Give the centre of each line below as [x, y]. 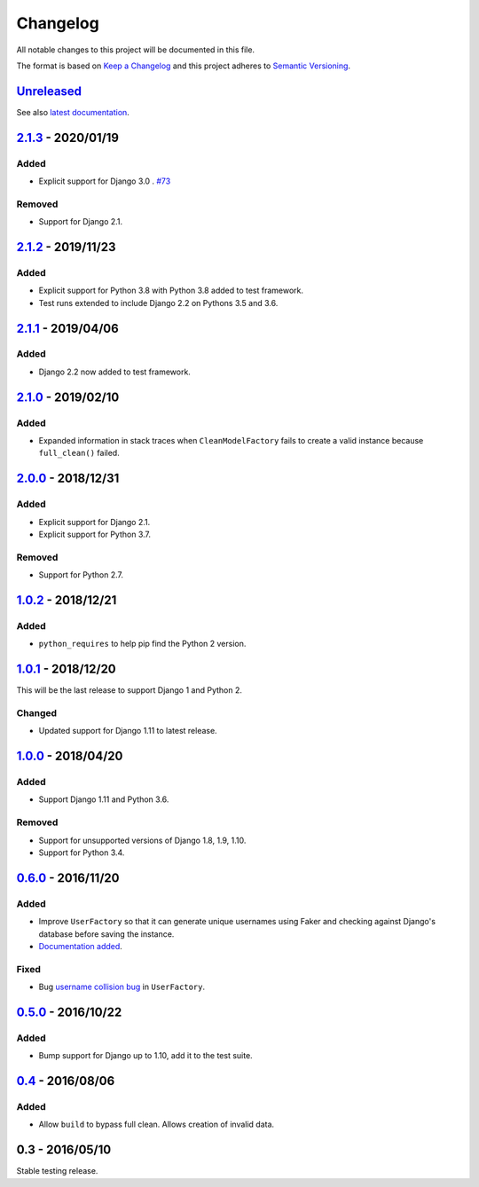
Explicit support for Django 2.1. [94, 522]
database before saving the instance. [106, 934]
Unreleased [49, 91]
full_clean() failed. [79, 453]
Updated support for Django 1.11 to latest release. [128, 731]
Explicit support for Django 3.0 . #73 [105, 181]
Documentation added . [81, 946]
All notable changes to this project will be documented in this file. [136, 50]
